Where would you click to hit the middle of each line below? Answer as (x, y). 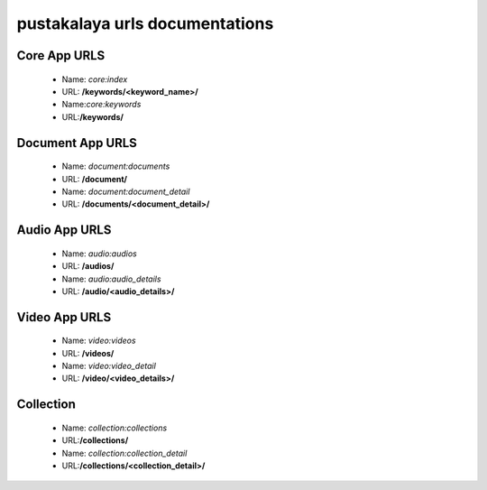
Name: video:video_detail (109, 366)
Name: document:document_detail (126, 191)
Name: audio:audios (99, 254)
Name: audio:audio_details (111, 279)
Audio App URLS (64, 230)
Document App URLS (77, 143)
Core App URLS (61, 55)
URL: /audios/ (88, 266)
